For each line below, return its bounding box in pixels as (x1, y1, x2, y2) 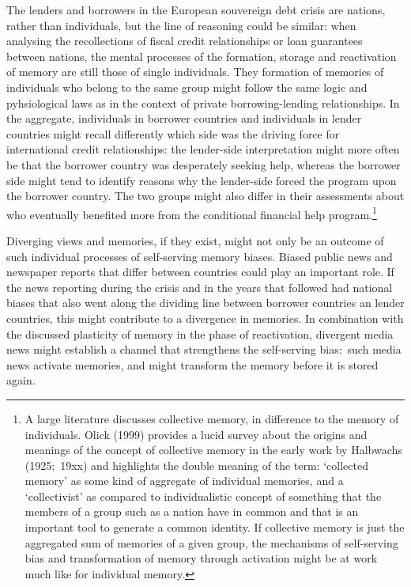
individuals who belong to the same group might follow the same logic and (6, 78, 368, 95)
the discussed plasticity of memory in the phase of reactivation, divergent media (6, 325, 394, 342)
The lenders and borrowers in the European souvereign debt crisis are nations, (6, 2, 386, 17)
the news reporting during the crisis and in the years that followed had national (6, 278, 393, 295)
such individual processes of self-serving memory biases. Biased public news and (6, 248, 393, 264)
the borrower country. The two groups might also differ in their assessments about (6, 187, 405, 204)
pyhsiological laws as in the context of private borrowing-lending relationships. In (6, 94, 400, 111)
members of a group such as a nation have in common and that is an (25, 503, 359, 520)
